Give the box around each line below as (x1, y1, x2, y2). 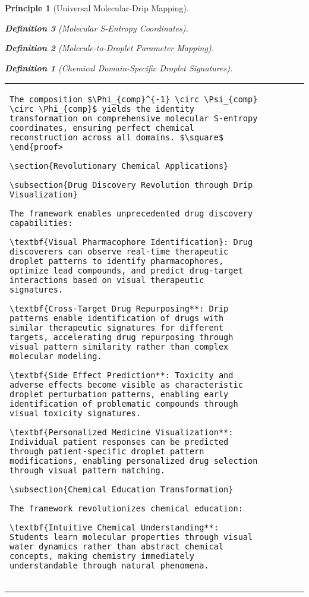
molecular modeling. (10, 351, 102, 362)
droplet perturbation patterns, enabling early (10, 389, 229, 400)
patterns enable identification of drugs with (10, 313, 224, 323)
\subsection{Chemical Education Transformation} (10, 485, 234, 495)
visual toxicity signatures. (10, 409, 141, 419)
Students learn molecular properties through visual (10, 532, 253, 542)
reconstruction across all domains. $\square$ (10, 133, 224, 143)
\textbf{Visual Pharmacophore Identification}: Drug (10, 237, 253, 247)
